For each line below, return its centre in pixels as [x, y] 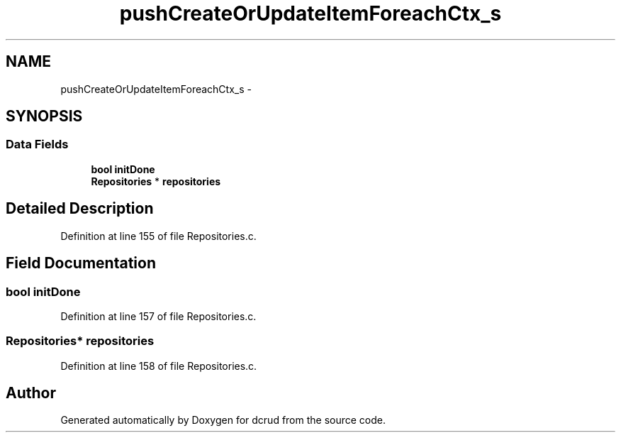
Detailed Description [80, 209]
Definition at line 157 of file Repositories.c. [158, 316]
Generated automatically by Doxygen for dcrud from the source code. [223, 420]
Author [31, 393]
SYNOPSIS [44, 116]
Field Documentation [81, 263]
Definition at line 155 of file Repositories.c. [158, 236]
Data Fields [37, 144]
